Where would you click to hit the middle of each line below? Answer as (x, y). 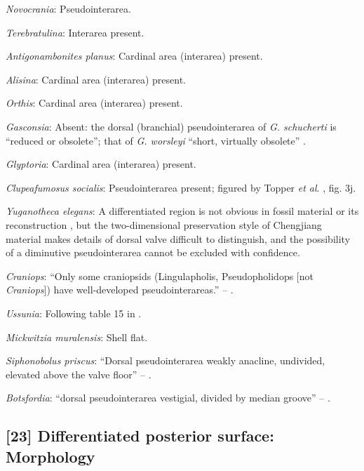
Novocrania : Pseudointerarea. (68, 8)
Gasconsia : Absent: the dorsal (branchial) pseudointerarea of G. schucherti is (171, 126)
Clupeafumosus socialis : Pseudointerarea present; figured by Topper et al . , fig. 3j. (181, 187)
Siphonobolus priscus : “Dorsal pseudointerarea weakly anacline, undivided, (166, 360)
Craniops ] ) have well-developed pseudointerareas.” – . (120, 290)
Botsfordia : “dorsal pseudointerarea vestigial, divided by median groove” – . (168, 398)
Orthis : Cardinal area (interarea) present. (94, 103)
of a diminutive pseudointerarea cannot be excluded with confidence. (153, 252)
